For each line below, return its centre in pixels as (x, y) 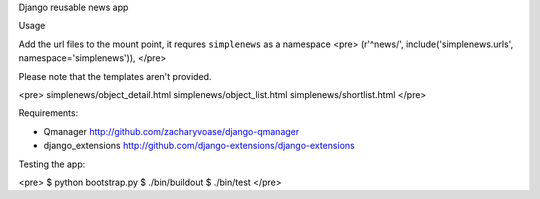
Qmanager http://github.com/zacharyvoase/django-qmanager (171, 131)
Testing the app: (52, 164)
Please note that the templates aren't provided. (115, 76)
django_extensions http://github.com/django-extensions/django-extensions (199, 146)
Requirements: (48, 113)
